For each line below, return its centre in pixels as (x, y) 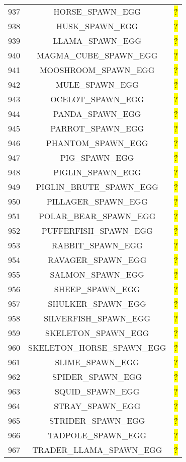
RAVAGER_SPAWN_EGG (97, 260)
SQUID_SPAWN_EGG (97, 391)
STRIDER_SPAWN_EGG (97, 420)
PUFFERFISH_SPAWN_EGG (97, 230)
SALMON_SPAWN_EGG (97, 274)
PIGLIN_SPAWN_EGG (97, 172)
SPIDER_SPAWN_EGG (97, 377)
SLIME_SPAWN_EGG (97, 362)
